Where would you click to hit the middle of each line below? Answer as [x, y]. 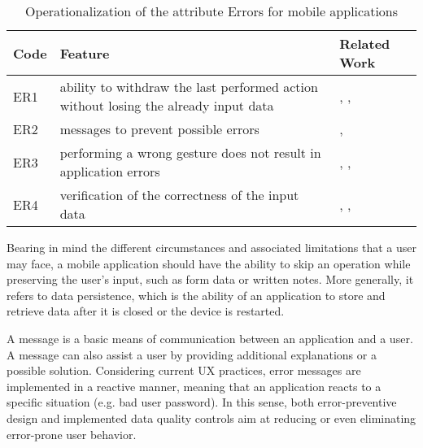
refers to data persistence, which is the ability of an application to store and [196, 295]
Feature [85, 53]
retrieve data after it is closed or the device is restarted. [146, 311]
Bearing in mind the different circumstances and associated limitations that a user [212, 247]
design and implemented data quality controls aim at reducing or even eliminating [211, 418]
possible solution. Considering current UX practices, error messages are [184, 370]
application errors [110, 171]
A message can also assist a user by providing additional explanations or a [192, 354]
